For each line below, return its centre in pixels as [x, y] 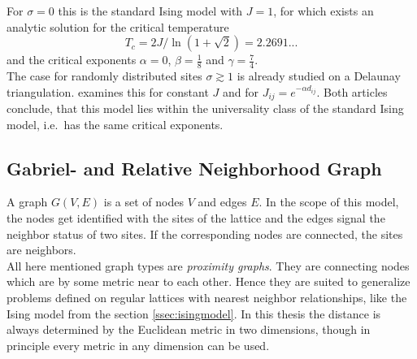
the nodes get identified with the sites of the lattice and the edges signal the [196, 218]
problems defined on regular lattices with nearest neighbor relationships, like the [207, 298]
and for [240, 91]
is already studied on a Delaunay [319, 76]
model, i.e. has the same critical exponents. [115, 124]
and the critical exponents [72, 60]
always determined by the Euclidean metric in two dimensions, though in [189, 329]
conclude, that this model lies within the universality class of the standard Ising [205, 108]
